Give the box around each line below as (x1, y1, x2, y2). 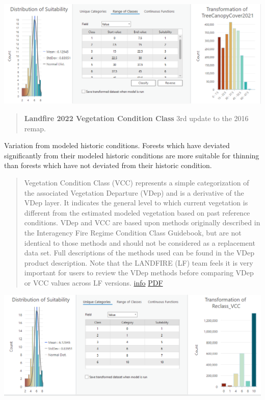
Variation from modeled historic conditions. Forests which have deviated (4, 140, 230, 151)
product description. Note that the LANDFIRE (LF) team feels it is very (24, 257, 253, 268)
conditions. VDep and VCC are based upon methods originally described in (24, 217, 260, 228)
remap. (24, 123, 46, 133)
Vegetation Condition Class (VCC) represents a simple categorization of (24, 177, 249, 187)
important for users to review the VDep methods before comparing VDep (24, 267, 254, 278)
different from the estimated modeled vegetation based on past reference (24, 207, 250, 218)
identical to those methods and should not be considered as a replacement (24, 237, 255, 248)
